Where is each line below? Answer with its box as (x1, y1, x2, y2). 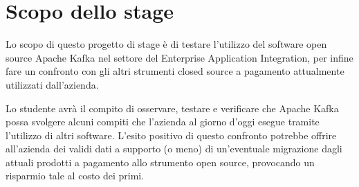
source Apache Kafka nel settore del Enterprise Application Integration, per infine (6, 50, 353, 64)
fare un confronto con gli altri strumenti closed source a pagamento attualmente (6, 64, 344, 78)
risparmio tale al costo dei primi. (6, 168, 145, 183)
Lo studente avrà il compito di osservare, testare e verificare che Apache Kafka (6, 100, 339, 115)
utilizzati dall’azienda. (6, 77, 99, 91)
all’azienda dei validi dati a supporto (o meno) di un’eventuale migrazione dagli (6, 141, 342, 156)
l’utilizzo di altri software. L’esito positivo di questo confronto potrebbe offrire (6, 127, 337, 142)
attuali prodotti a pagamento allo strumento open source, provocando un (6, 154, 315, 169)
